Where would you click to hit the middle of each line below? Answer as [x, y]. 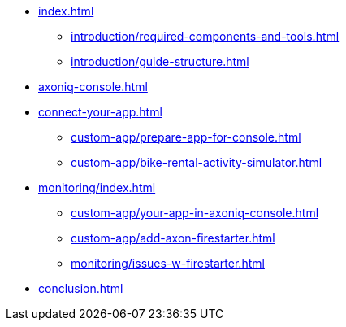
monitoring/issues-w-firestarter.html [168, 263]
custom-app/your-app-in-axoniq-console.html [195, 213]
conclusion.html [81, 288]
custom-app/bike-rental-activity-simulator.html [197, 162]
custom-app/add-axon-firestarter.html [173, 238]
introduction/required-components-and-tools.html [205, 36]
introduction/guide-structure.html [160, 61]
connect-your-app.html [100, 112]
